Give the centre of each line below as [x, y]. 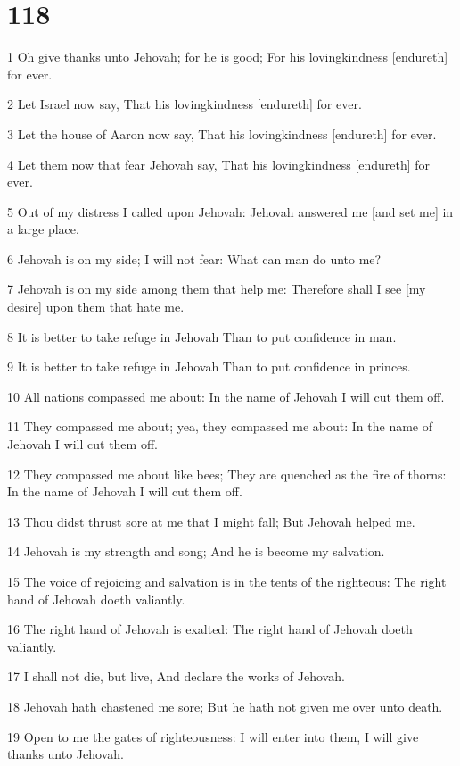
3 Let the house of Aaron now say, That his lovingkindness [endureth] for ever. [222, 133]
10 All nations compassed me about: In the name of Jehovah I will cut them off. [226, 396]
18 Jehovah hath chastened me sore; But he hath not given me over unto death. [225, 706]
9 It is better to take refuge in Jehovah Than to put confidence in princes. [209, 366]
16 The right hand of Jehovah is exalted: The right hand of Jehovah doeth [210, 629]
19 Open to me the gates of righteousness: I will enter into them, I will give [213, 736]
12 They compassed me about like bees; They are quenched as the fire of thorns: [227, 474]
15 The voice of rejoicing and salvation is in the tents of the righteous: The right [227, 581]
